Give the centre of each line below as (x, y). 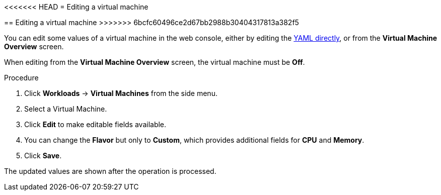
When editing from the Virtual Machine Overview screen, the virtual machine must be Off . (155, 62)
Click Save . (43, 156)
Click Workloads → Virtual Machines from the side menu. (121, 93)
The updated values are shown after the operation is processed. (110, 171)
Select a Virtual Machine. (66, 109)
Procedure (21, 78)
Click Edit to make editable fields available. (95, 124)
